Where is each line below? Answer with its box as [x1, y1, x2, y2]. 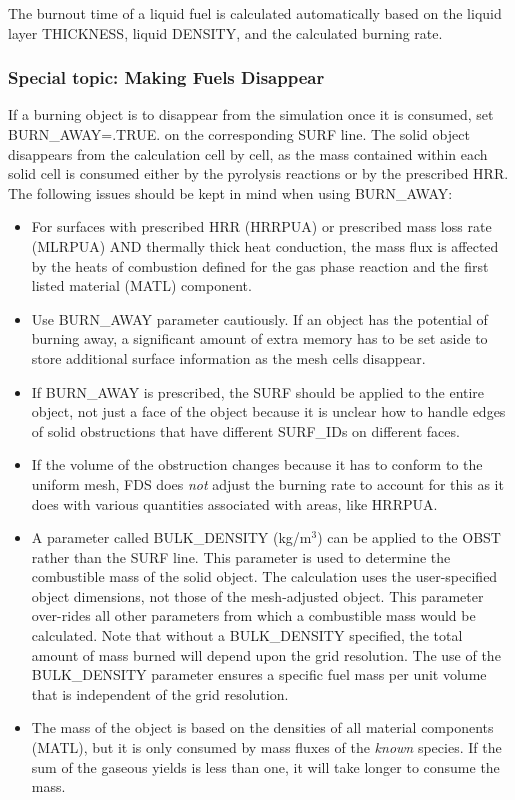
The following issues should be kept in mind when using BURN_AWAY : [8, 182, 453, 203]
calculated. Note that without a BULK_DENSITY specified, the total [31, 625, 463, 646]
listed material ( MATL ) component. [31, 275, 252, 296]
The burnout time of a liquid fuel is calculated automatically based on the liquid [8, 3, 502, 23]
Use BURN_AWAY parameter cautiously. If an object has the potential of [31, 308, 488, 329]
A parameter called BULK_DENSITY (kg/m [31, 527, 312, 548]
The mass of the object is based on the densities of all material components [31, 717, 494, 738]
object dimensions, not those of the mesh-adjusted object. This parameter [31, 585, 484, 606]
